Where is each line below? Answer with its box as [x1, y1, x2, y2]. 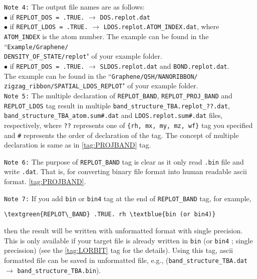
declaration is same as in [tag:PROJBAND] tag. [4, 139, 151, 150]
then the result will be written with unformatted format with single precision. [4, 225, 243, 235]
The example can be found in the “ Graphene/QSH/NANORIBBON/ [4, 70, 198, 81]
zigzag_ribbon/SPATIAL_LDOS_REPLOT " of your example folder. [4, 80, 198, 91]
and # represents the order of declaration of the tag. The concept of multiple [4, 129, 239, 140]
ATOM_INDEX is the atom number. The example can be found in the [4, 31, 209, 41]
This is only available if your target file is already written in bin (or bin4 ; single [4, 235, 253, 245]
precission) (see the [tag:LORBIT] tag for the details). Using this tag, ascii [4, 245, 233, 255]
